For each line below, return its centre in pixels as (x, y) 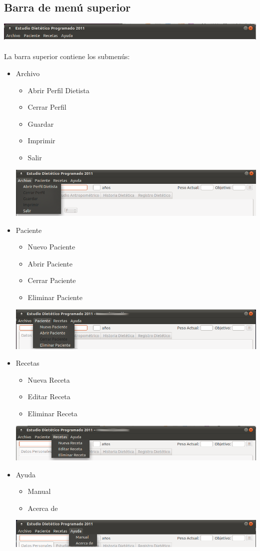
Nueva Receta (49, 379)
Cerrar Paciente (52, 280)
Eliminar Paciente (55, 297)
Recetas (27, 363)
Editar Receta (49, 396)
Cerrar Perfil (47, 107)
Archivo (28, 73)
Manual (39, 491)
